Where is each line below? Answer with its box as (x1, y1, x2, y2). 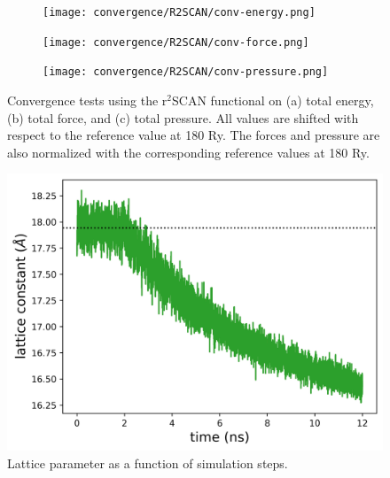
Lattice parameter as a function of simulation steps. (7, 453, 288, 472)
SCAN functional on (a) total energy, (172, 90, 374, 109)
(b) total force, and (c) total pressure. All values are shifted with (7, 108, 359, 127)
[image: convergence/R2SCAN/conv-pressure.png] (43, 66, 329, 79)
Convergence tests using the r (7, 90, 168, 109)
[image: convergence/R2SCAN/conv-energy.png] (43, 6, 316, 19)
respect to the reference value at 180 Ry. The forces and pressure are (7, 126, 380, 144)
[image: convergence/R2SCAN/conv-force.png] (43, 35, 309, 49)
